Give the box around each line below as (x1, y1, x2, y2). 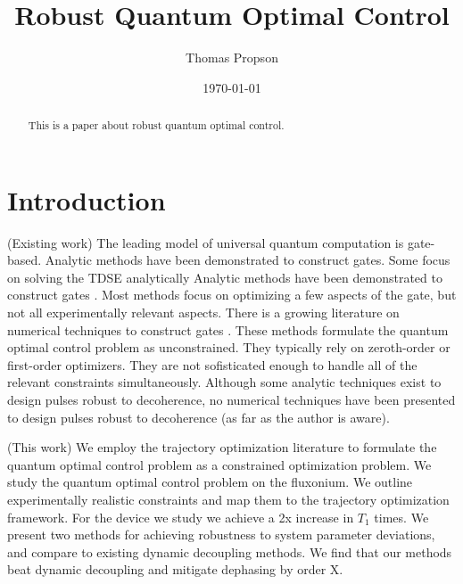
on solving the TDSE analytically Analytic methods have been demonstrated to (7, 267, 442, 286)
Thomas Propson (186, 48, 278, 67)
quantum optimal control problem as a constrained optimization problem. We (7, 455, 432, 473)
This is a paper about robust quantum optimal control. (28, 118, 285, 133)
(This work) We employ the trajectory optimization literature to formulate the (7, 438, 437, 457)
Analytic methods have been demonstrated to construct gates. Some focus (45, 251, 451, 269)
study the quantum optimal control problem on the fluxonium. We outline (7, 473, 413, 491)
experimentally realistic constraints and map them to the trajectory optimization (7, 490, 450, 509)
